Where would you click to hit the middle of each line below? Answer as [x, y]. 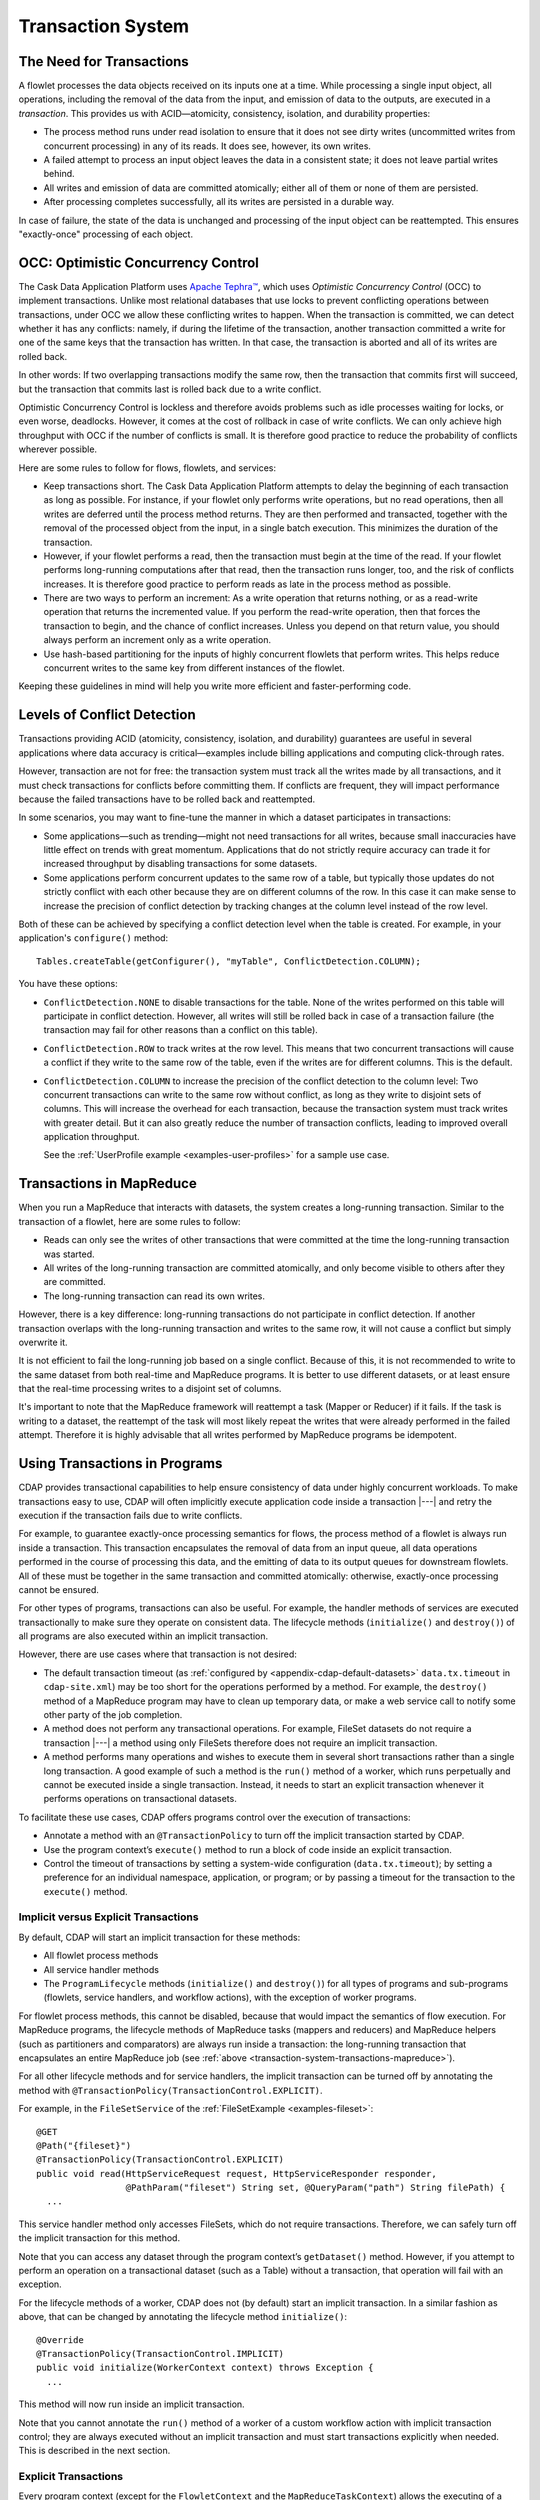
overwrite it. [43, 1342]
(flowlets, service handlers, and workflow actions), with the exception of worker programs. [230, 1997]
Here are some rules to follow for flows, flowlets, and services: [147, 467]
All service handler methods [101, 1969]
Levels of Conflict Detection [107, 715]
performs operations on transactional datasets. [140, 1799]
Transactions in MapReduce [107, 1183]
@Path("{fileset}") [84, 2145]
